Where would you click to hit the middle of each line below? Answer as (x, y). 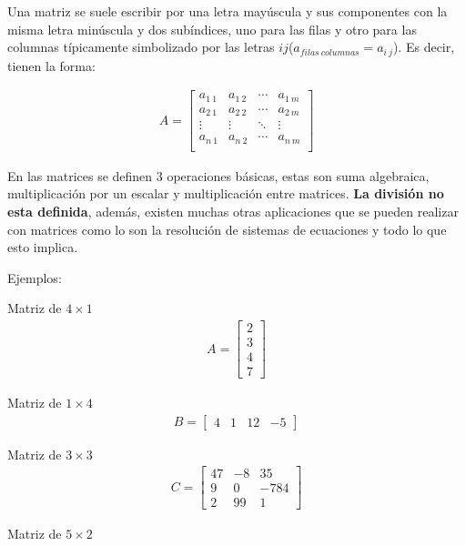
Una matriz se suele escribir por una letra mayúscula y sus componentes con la (228, 11)
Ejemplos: (35, 277)
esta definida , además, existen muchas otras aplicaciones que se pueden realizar (233, 211)
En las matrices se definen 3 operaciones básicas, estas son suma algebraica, (218, 175)
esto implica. (43, 247)
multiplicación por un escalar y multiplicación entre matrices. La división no (226, 193)
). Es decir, (424, 47)
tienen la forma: (51, 65)
